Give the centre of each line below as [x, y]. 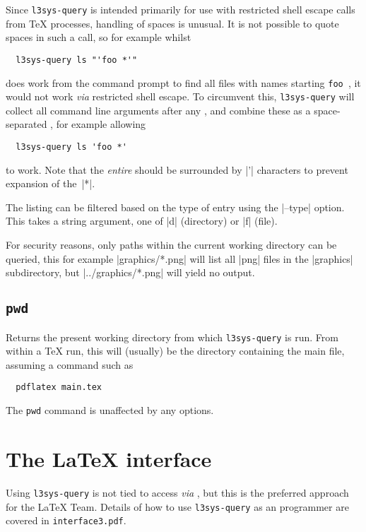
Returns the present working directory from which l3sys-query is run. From [172, 337]
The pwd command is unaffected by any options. [110, 410]
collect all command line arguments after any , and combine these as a [158, 110]
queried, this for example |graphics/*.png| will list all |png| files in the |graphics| [179, 258]
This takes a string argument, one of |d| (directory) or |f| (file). [142, 221]
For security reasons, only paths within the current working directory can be [171, 245]
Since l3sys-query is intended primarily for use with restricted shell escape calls [181, 9]
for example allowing [101, 124]
